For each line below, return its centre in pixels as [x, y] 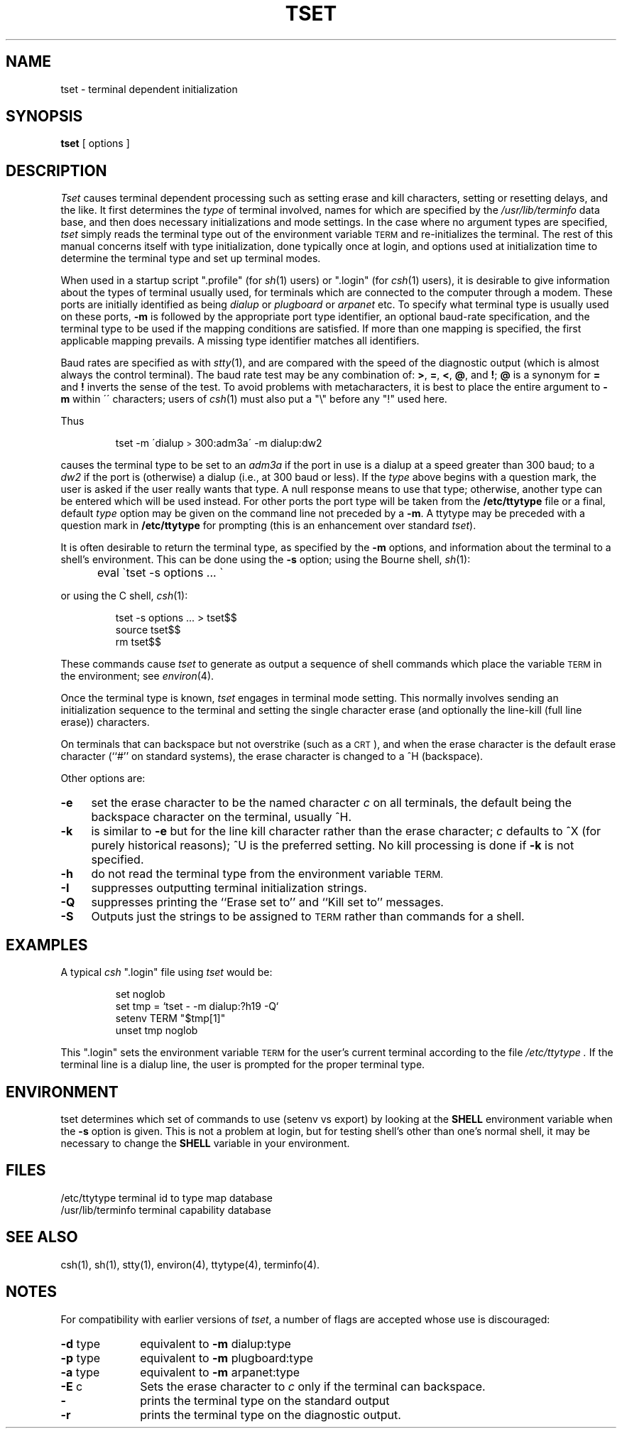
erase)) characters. [105, 722]
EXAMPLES [47, 945]
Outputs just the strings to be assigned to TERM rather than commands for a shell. [308, 917]
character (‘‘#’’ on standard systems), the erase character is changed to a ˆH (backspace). [272, 756]
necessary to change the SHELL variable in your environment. [205, 1143]
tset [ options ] [95, 143]
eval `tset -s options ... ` [160, 573]
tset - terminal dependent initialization [149, 89]
